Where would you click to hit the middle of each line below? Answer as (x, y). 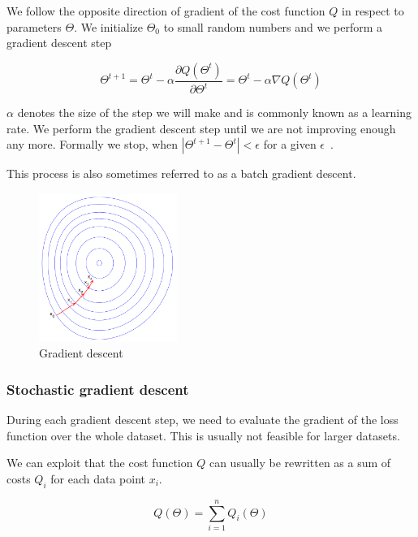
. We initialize (108, 26)
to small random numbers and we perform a (273, 26)
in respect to (373, 11)
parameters (34, 26)
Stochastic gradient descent (98, 389)
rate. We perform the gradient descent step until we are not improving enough (201, 128)
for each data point (98, 479)
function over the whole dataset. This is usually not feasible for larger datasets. (203, 435)
